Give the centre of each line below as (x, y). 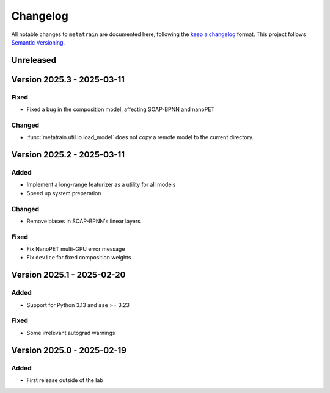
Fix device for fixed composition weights (79, 258)
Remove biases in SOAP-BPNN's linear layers (83, 221)
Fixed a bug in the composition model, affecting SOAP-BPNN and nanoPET (121, 109)
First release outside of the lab (65, 380)
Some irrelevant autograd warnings (71, 333)
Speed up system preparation (64, 193)
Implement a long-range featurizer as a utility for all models (101, 185)
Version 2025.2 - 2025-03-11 (68, 155)
